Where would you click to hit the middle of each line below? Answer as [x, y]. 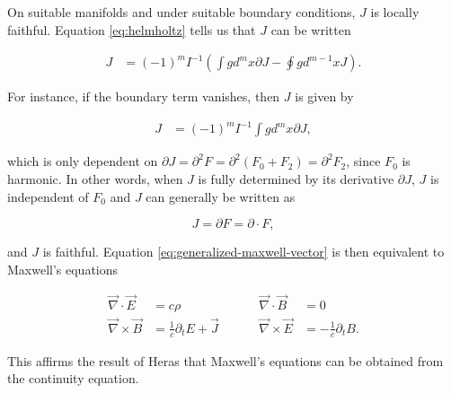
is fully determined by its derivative [296, 178]
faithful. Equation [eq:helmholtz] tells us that [132, 29]
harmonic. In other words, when [95, 178]
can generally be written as [221, 196]
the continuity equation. [73, 378]
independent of [48, 196]
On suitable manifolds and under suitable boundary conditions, [181, 12]
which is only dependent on [83, 161]
